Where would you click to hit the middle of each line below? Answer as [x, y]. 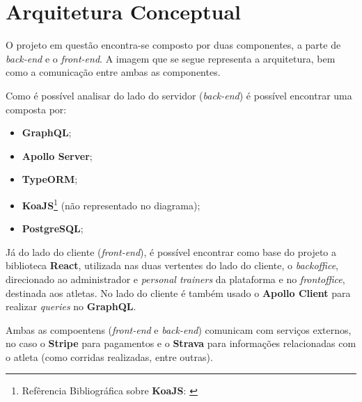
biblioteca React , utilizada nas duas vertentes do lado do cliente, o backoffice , [172, 265]
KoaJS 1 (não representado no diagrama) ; [111, 204]
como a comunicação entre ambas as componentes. [113, 72]
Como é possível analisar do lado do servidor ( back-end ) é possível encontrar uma [179, 95]
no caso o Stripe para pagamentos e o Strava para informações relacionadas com [181, 343]
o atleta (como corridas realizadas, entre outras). [109, 356]
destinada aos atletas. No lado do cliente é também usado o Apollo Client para [178, 292]
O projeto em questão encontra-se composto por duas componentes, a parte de [173, 45]
